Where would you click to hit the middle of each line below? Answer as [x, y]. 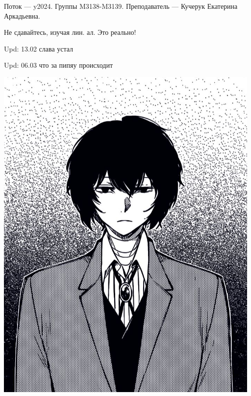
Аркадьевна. [22, 15]
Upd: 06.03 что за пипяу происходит [58, 65]
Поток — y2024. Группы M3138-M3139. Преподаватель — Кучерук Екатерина [121, 6]
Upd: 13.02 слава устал [39, 48]
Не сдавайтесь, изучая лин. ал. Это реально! [70, 32]
